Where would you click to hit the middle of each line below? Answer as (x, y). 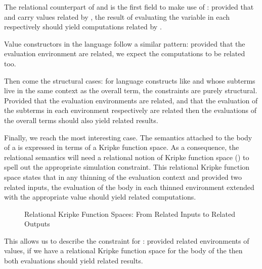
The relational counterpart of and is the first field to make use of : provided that (129, 7)
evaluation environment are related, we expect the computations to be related (125, 53)
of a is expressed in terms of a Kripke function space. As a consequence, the (122, 147)
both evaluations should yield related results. (74, 261)
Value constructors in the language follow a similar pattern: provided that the (125, 43)
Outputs (37, 224)
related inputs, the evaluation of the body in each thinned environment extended (129, 187)
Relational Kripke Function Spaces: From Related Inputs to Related (130, 214)
